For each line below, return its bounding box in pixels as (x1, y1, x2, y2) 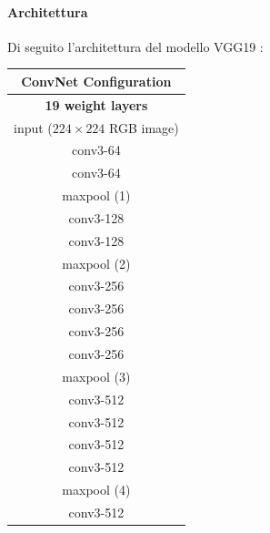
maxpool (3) (62, 366, 131, 385)
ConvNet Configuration (21, 71, 172, 90)
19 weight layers (45, 95, 148, 114)
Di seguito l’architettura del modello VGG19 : (7, 36, 264, 56)
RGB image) (109, 118, 179, 137)
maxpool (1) (62, 186, 131, 205)
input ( (14, 118, 53, 137)
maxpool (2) (62, 253, 131, 272)
